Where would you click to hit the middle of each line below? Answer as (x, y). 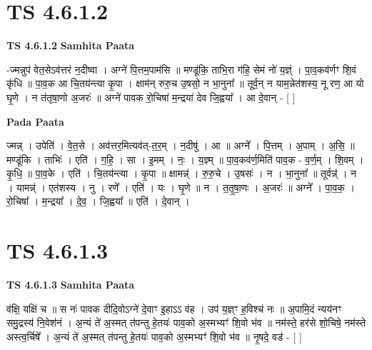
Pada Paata (35, 121)
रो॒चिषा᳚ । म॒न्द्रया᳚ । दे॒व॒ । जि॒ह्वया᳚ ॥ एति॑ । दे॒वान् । (98, 201)
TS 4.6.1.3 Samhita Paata (71, 285)
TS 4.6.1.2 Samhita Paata (71, 45)
